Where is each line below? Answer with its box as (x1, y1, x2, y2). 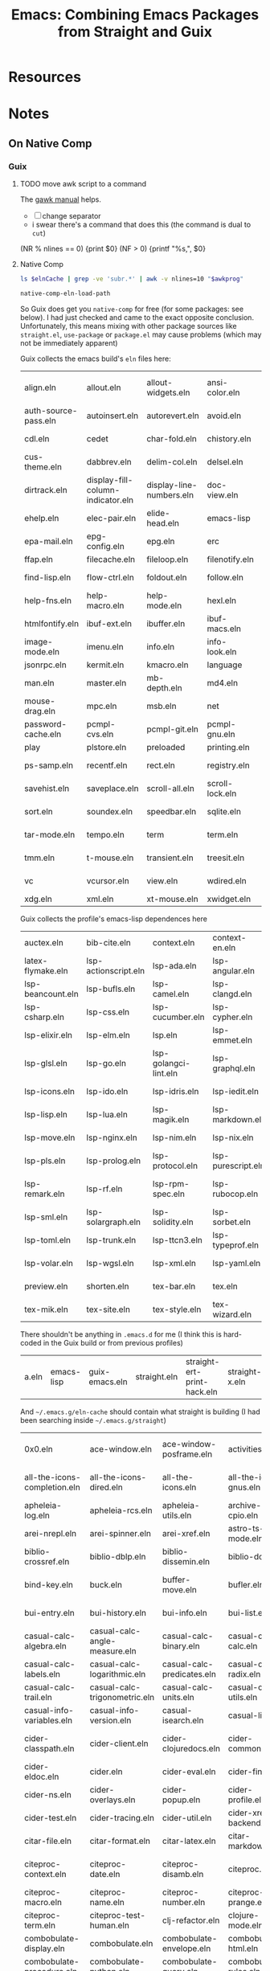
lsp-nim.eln (152, 1132, 197, 1143)
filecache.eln (86, 553, 136, 564)
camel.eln (152, 988, 190, 999)
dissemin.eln (162, 1555, 211, 1567)
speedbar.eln (146, 805, 197, 817)
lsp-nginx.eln (86, 1132, 138, 1143)
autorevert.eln (146, 410, 199, 421)
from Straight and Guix (57, 23, 213, 41)
